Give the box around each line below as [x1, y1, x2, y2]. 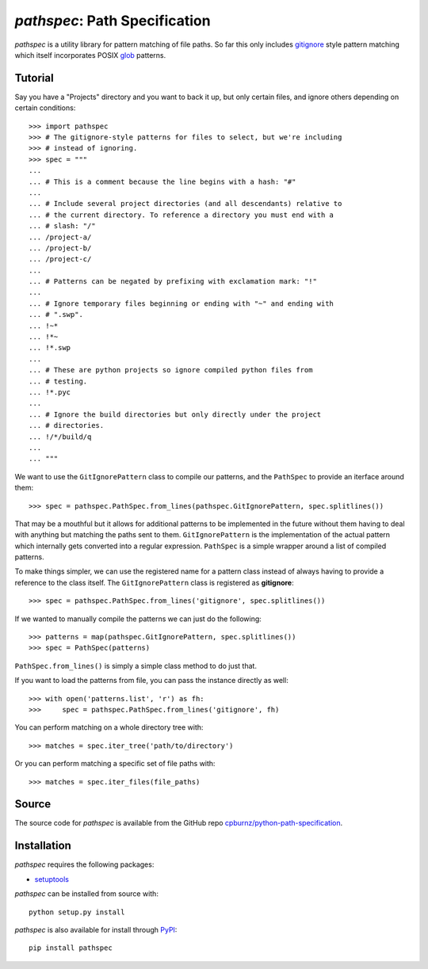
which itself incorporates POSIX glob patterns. [14, 50, 166, 59]
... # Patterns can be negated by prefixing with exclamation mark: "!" [29, 277, 317, 286]
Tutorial [14, 71, 55, 85]
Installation [14, 839, 71, 853]
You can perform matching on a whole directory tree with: [14, 723, 204, 732]
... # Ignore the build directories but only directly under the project [29, 410, 322, 419]
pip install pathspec [29, 944, 113, 952]
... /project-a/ [29, 232, 92, 242]
